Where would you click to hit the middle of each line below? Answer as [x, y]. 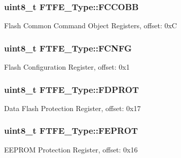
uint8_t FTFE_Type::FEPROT [71, 130]
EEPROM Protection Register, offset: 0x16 [71, 149]
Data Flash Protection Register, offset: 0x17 [73, 108]
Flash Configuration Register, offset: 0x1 [67, 67]
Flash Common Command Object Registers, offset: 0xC [90, 25]
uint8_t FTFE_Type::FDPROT [71, 89]
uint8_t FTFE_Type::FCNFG [68, 48]
